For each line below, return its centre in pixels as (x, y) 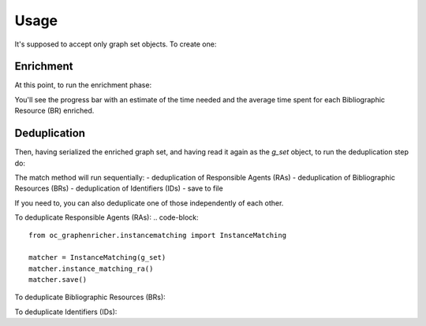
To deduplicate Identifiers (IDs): (66, 312)
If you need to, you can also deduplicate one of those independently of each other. (149, 203)
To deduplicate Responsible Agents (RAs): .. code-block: (106, 217)
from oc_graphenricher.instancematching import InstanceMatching (158, 235)
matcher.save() (58, 280)
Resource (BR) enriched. (54, 111)
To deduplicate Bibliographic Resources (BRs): (90, 297)
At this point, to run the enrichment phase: (83, 85)
